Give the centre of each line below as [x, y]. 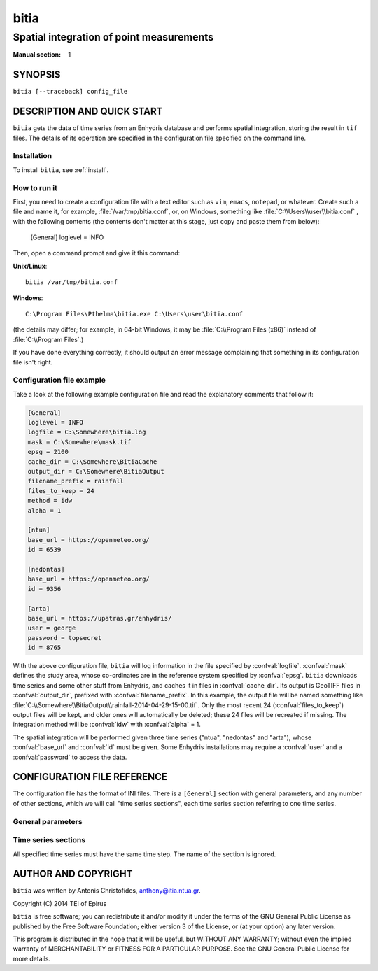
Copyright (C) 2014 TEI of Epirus [60, 903]
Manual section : [37, 55]
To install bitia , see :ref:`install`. [61, 170]
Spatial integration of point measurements [113, 37]
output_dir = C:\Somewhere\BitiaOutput [96, 472]
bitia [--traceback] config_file [70, 92]
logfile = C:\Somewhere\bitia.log [87, 432]
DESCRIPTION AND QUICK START [88, 112]
